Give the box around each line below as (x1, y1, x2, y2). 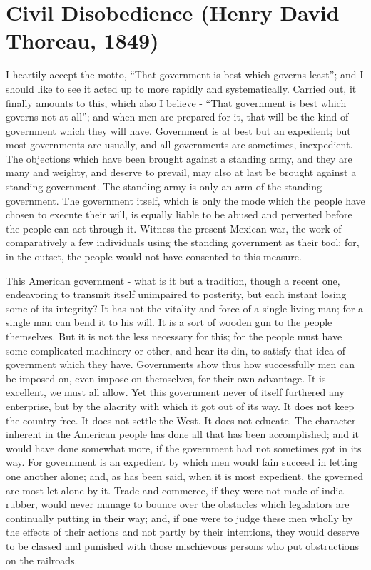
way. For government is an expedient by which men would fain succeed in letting (6, 454, 358, 469)
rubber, (6, 497, 38, 512)
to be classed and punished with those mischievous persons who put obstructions (6, 538, 360, 553)
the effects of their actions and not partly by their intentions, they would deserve (6, 524, 360, 539)
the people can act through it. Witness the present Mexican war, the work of (6, 220, 342, 235)
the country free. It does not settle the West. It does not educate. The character (6, 412, 356, 427)
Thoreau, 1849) (6, 26, 159, 55)
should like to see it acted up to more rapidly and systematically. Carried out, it (6, 81, 357, 96)
